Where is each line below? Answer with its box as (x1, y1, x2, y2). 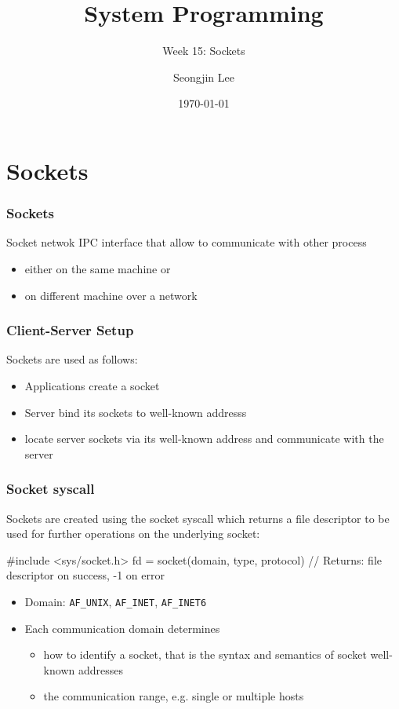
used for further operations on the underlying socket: (6, 525, 260, 542)
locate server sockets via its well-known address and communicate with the (24, 430, 384, 447)
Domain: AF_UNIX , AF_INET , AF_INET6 (24, 593, 207, 609)
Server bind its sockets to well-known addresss (24, 404, 247, 420)
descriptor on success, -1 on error (6, 567, 165, 583)
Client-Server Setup (6, 320, 134, 340)
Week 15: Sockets (162, 42, 245, 59)
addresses (78, 661, 123, 678)
